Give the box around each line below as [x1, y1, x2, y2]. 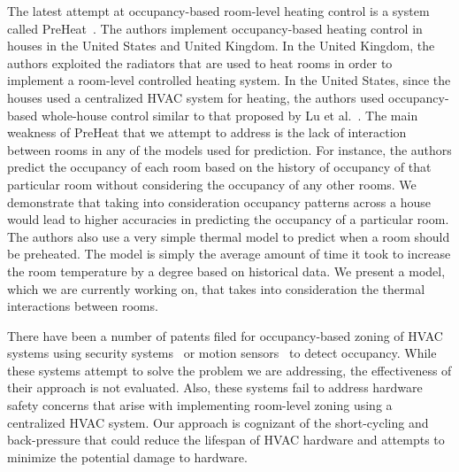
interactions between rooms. [7, 297, 158, 315]
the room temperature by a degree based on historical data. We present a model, [7, 261, 446, 280]
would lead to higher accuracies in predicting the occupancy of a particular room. [7, 210, 449, 228]
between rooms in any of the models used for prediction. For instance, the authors [7, 140, 452, 159]
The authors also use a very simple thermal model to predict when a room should [7, 227, 450, 245]
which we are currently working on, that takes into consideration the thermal [7, 279, 425, 298]
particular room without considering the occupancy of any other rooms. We [7, 174, 417, 193]
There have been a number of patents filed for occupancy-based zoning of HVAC [7, 326, 443, 344]
